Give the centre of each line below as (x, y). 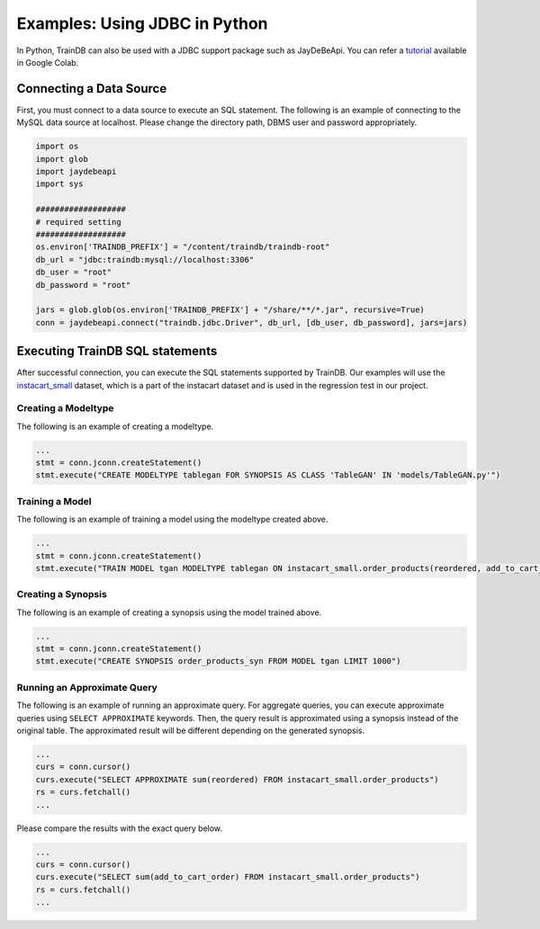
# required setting (78, 222)
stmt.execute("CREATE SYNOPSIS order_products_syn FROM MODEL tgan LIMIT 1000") (218, 661)
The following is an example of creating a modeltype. (115, 426)
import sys (59, 184)
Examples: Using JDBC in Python (143, 23)
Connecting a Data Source (92, 89)
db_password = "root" (83, 285)
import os (57, 147)
